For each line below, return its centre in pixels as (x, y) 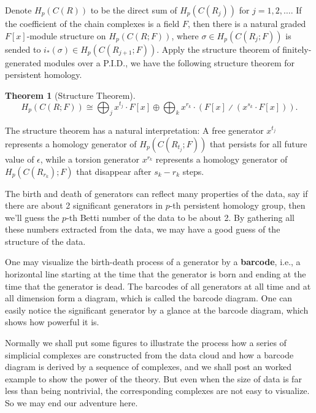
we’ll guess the (32, 217)
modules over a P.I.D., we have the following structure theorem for (169, 62)
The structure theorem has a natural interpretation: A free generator (134, 130)
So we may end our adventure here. (71, 403)
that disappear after (114, 171)
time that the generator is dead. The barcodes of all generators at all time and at (158, 286)
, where (185, 35)
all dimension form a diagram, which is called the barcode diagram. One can (149, 298)
